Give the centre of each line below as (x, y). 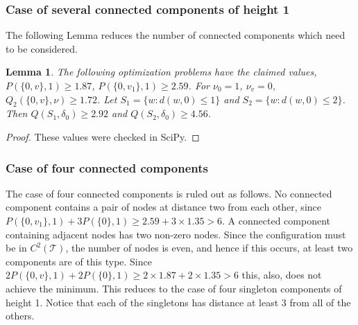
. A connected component (276, 220)
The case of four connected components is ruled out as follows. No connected (169, 193)
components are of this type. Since (79, 261)
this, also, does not (282, 275)
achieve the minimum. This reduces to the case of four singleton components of (174, 288)
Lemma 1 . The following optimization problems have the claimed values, (161, 72)
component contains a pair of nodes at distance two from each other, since (163, 207)
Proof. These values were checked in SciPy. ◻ (103, 136)
